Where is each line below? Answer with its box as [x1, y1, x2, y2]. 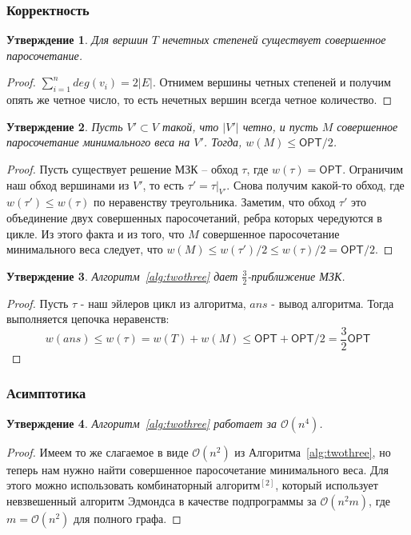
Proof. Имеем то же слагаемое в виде [6, 443, 189, 460]
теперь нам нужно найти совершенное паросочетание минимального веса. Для [6, 461, 389, 477]
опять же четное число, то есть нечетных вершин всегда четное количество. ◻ [6, 91, 393, 108]
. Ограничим [342, 160, 404, 177]
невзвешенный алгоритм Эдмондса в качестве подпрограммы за [6, 492, 317, 509]
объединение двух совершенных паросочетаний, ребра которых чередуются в [6, 209, 382, 226]
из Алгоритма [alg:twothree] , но [234, 443, 391, 460]
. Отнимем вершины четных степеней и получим [152, 74, 391, 90]
